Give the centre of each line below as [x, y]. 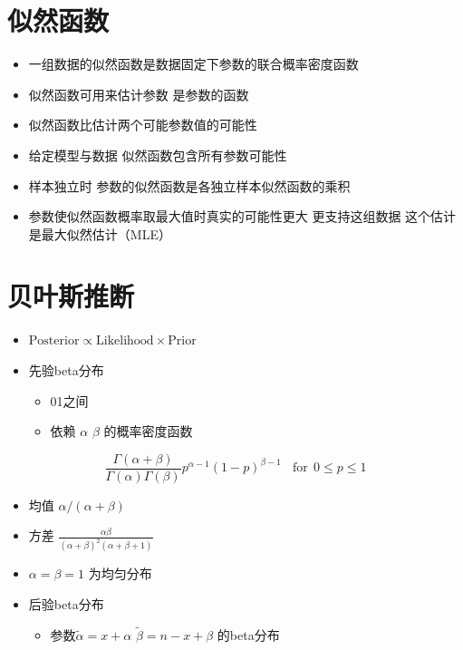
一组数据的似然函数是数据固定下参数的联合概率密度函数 [193, 64]
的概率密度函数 [148, 431]
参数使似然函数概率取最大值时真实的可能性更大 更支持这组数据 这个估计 [242, 216]
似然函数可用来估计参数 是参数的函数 [139, 94]
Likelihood [125, 341]
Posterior [54, 341]
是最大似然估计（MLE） [100, 233]
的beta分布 [248, 634]
